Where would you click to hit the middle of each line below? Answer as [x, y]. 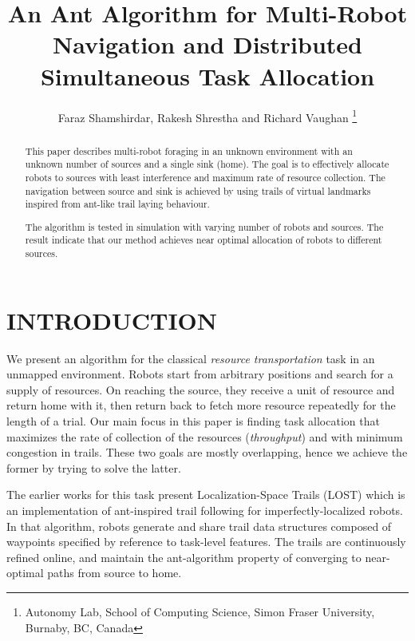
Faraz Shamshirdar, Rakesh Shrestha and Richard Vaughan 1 [207, 116]
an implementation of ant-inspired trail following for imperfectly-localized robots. [205, 510]
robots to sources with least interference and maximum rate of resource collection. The [205, 177]
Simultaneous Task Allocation [207, 75]
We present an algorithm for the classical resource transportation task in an [191, 358]
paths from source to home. [115, 573]
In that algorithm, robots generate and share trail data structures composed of [199, 526]
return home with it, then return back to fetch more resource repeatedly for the [201, 405]
